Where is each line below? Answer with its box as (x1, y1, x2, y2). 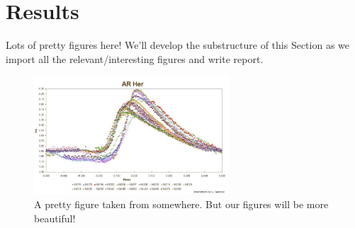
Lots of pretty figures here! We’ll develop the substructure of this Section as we (6, 38, 350, 52)
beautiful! (34, 210, 76, 225)
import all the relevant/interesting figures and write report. (6, 51, 264, 66)
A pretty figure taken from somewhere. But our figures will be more (34, 197, 329, 212)
